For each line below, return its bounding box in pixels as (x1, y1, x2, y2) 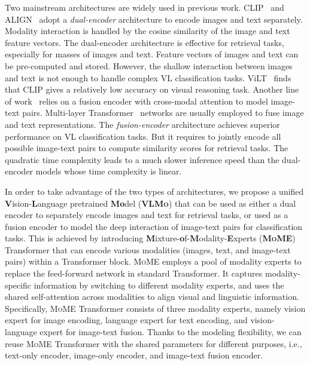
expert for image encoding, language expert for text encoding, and (5, 314, 248, 326)
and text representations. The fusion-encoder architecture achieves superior (5, 118, 280, 130)
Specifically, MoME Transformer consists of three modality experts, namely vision (5, 302, 306, 314)
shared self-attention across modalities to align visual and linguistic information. (5, 290, 299, 303)
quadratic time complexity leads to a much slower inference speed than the (5, 153, 279, 165)
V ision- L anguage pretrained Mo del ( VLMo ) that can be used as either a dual (5, 197, 296, 209)
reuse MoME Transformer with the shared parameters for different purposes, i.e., (5, 337, 302, 349)
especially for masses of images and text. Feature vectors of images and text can (5, 48, 299, 60)
